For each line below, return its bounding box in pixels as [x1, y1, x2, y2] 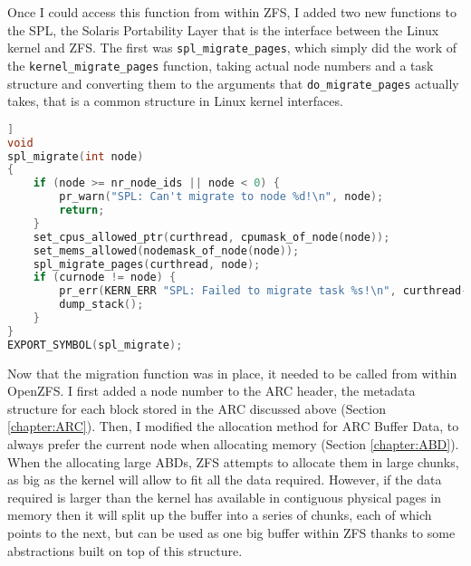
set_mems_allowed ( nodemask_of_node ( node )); [33, 244, 300, 257]
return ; [59, 204, 105, 216]
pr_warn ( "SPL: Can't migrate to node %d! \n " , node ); [59, 190, 384, 204]
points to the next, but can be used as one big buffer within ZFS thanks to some [7, 523, 456, 542]
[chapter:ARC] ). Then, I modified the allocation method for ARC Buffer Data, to [7, 417, 459, 436]
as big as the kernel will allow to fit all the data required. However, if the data [7, 470, 442, 489]
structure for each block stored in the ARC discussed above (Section [7, 398, 386, 417]
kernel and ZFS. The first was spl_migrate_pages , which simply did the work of [7, 38, 457, 57]
